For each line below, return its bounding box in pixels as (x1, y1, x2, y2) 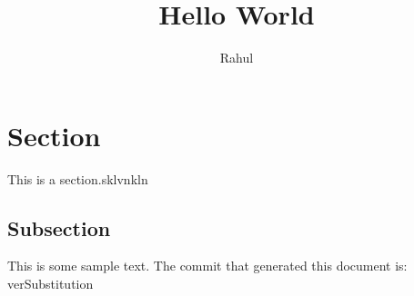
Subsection (7, 213, 111, 242)
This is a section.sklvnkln (7, 169, 148, 188)
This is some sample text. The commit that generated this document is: (7, 256, 408, 275)
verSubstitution (7, 274, 94, 293)
